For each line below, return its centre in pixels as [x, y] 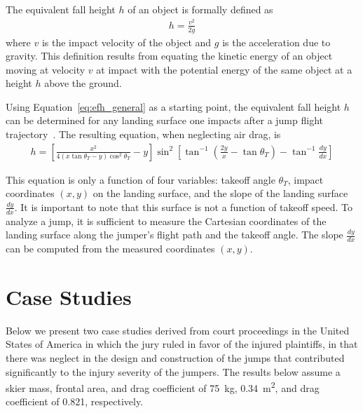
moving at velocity [46, 69]
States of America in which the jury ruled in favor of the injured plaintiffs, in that [182, 344]
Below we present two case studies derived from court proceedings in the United [178, 330]
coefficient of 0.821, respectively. [75, 401]
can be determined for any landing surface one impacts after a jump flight [164, 120]
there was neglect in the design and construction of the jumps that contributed [175, 358]
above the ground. [83, 83]
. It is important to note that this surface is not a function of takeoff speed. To [184, 206]
